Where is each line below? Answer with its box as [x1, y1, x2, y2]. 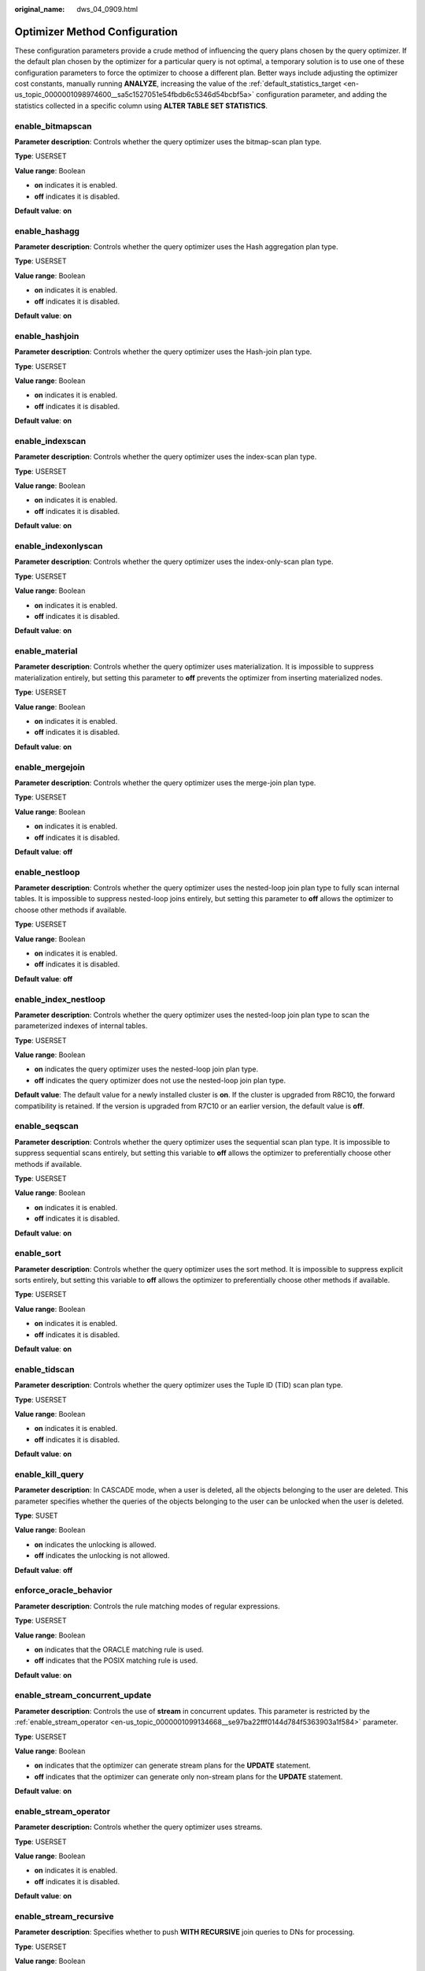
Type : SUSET [14, 1511, 58, 1521]
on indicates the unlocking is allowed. [34, 1540, 157, 1549]
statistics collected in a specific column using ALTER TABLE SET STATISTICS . [14, 101, 268, 110]
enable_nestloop [14, 866, 80, 877]
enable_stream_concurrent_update [14, 1690, 152, 1701]
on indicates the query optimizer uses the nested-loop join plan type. [34, 1064, 259, 1074]
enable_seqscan [14, 1120, 79, 1131]
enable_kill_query [14, 1469, 84, 1480]
